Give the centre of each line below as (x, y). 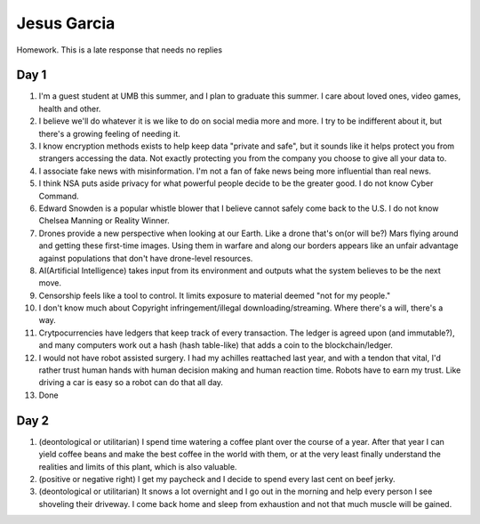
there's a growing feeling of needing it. (110, 133)
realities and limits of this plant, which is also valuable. (138, 466)
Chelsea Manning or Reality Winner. (104, 221)
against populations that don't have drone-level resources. (146, 258)
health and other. (70, 109)
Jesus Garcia (66, 23)
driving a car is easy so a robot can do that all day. (131, 383)
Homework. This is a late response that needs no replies (119, 50)
